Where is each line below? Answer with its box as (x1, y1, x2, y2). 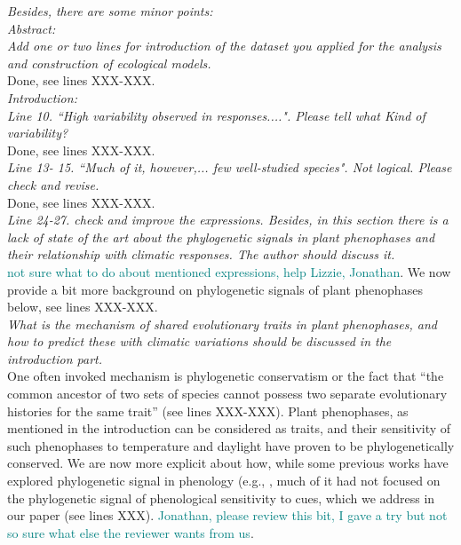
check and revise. (7, 175, 99, 194)
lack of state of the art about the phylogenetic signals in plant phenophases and (7, 227, 435, 246)
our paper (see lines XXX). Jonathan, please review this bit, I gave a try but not (7, 506, 448, 525)
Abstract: (7, 19, 56, 37)
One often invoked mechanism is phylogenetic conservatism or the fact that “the (7, 367, 444, 385)
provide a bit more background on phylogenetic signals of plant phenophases (7, 280, 423, 298)
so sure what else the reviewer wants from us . (7, 523, 254, 541)
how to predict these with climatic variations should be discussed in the (7, 332, 392, 351)
